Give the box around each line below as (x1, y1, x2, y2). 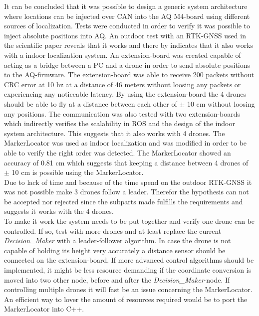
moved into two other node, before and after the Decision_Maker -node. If (4, 274, 230, 285)
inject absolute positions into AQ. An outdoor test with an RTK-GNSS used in (4, 30, 246, 40)
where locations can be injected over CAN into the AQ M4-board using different (4, 10, 250, 21)
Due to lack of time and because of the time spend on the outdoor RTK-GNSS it (4, 176, 252, 187)
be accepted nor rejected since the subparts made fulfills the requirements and (4, 196, 243, 206)
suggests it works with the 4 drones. (4, 206, 114, 216)
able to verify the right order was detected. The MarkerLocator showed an (4, 147, 231, 158)
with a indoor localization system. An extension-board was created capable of (4, 49, 241, 60)
